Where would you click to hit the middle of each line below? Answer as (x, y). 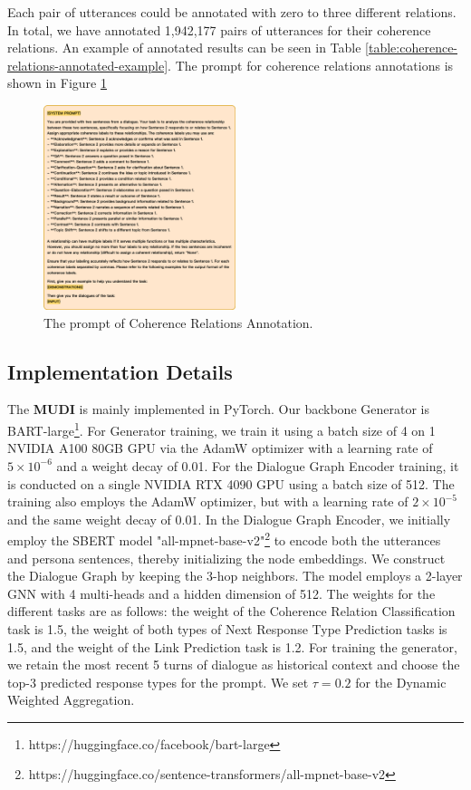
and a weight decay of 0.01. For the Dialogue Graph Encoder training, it (258, 465)
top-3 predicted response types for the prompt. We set (158, 682)
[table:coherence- (412, 48)
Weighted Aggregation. (71, 700)
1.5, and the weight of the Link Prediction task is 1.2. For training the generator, (232, 646)
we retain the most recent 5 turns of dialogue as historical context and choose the (234, 665)
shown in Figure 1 (57, 83)
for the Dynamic (401, 682)
